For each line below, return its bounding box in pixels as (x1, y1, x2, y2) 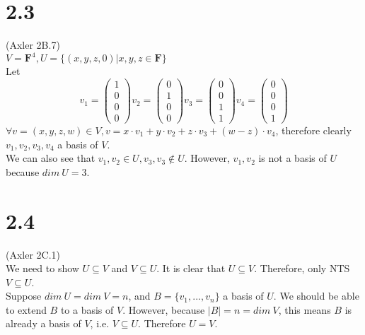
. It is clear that (156, 261, 226, 276)
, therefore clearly (275, 123, 352, 137)
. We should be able (273, 288, 359, 303)
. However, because (122, 302, 205, 317)
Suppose (6, 288, 42, 303)
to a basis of (60, 302, 114, 317)
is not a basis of (258, 151, 327, 165)
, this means (278, 302, 331, 317)
